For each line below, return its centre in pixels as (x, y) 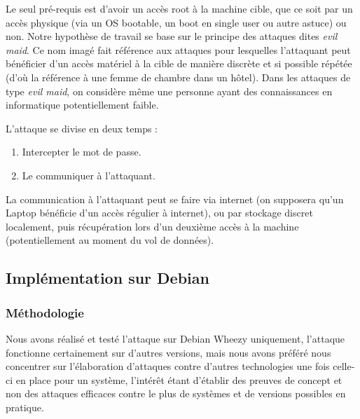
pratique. (25, 407)
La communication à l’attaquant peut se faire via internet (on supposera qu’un (175, 199)
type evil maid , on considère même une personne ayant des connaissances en (169, 91)
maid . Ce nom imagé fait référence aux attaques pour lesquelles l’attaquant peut (178, 49)
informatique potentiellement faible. (82, 105)
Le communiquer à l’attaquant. (89, 175)
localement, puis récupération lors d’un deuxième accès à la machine (152, 226)
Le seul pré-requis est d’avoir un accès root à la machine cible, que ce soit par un (179, 8)
